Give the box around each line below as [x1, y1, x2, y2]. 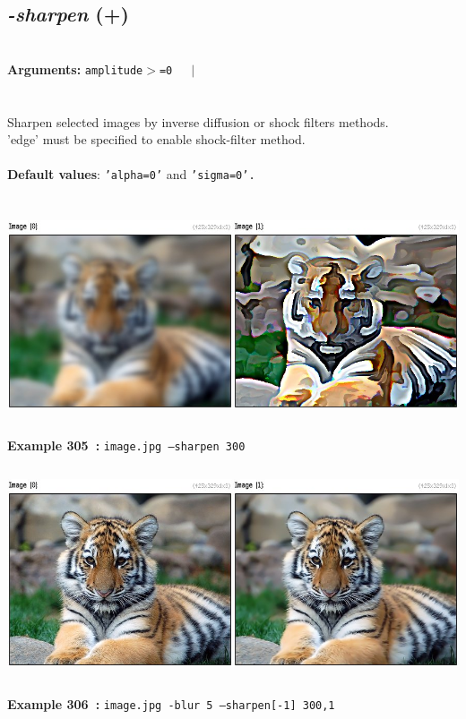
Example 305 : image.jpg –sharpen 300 [7, 436, 246, 455]
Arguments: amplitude [7, 59, 143, 78]
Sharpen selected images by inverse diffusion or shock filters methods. [7, 112, 389, 131]
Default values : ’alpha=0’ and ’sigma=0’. [7, 165, 255, 184]
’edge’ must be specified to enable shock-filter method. [7, 130, 306, 149]
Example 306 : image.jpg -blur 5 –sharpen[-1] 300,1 [7, 695, 335, 714]
